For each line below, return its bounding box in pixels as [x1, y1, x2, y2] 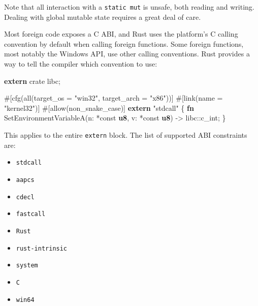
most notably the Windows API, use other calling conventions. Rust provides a [4, 48, 250, 59]
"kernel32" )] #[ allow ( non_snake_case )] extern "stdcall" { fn [4, 102, 194, 113]
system [16, 262, 38, 269]
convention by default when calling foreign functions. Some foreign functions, [4, 38, 244, 49]
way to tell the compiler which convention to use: [4, 58, 157, 69]
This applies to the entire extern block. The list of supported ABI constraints [4, 130, 247, 140]
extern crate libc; [4, 75, 60, 86]
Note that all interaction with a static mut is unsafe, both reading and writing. [4, 2, 254, 12]
